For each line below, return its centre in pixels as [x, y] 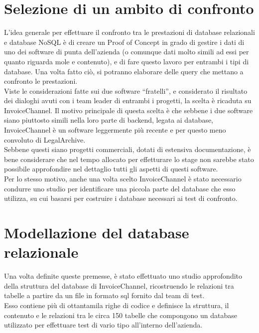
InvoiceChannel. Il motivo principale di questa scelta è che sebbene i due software [129, 110]
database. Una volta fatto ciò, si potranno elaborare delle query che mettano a [124, 71]
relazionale [41, 252]
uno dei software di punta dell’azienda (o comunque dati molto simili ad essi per [127, 52]
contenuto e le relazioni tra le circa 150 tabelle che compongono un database [121, 315]
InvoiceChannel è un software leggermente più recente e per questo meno [115, 130]
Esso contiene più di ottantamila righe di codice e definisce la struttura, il [117, 305]
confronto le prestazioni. [41, 81]
